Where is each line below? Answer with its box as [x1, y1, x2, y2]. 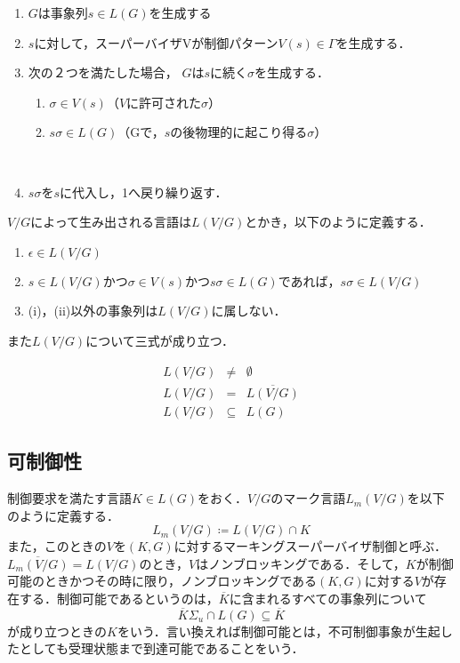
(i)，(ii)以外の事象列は [28, 301, 158, 320]
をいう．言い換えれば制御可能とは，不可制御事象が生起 [117, 621, 440, 640]
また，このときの [7, 537, 107, 555]
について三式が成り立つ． [85, 331, 235, 349]
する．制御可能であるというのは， [19, 589, 219, 608]
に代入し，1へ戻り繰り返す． [59, 182, 228, 201]
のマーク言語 [270, 489, 346, 507]
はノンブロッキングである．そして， [196, 554, 406, 572]
